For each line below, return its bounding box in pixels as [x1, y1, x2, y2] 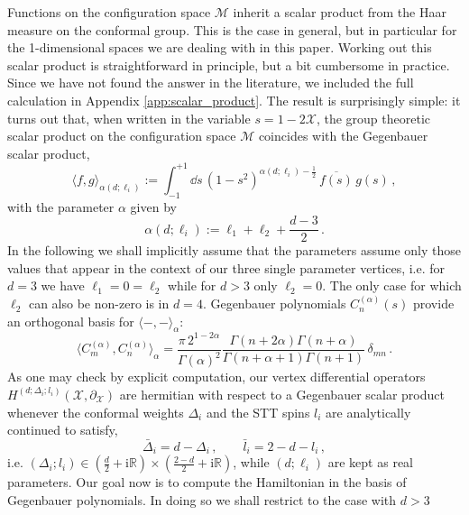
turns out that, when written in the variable [7, 108, 251, 127]
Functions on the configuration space [7, 3, 211, 21]
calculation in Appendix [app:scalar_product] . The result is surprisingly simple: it [7, 90, 461, 109]
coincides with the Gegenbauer [258, 126, 428, 145]
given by [130, 197, 177, 216]
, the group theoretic [316, 108, 431, 127]
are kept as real [327, 453, 413, 472]
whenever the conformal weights [7, 402, 184, 421]
